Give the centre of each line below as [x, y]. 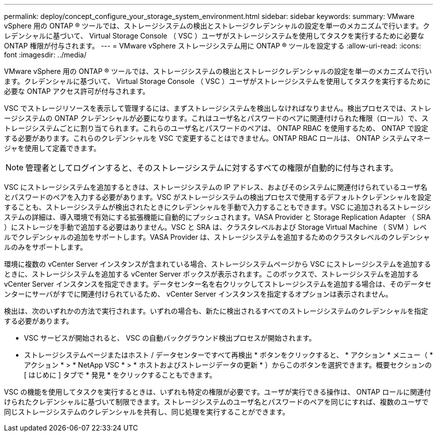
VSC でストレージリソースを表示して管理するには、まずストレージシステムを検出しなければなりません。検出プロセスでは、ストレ [218, 108]
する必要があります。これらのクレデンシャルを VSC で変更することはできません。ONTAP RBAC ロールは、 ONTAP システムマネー [218, 138]
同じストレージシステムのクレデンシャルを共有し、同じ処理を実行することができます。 [147, 412]
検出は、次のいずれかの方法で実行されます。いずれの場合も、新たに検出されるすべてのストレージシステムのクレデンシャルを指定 [216, 311]
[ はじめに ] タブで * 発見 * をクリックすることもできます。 [120, 375]
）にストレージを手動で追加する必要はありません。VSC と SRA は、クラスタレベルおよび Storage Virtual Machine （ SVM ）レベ [216, 227]
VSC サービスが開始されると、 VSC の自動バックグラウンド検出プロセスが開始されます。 [170, 338]
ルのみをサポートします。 [46, 247]
